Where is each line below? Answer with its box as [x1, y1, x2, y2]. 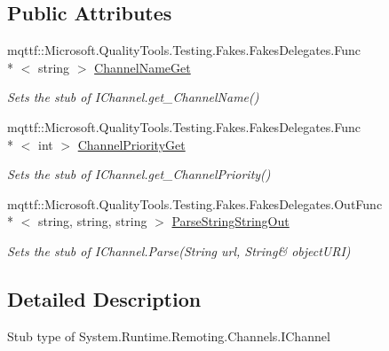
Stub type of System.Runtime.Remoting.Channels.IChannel [7, 326, 330, 345]
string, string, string [37, 212, 147, 230]
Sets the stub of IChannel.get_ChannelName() [7, 88, 259, 106]
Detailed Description [7, 285, 202, 312]
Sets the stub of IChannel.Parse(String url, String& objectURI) [7, 241, 351, 260]
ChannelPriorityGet [77, 135, 186, 153]
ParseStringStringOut [171, 212, 290, 230]
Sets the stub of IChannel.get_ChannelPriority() [7, 165, 271, 183]
